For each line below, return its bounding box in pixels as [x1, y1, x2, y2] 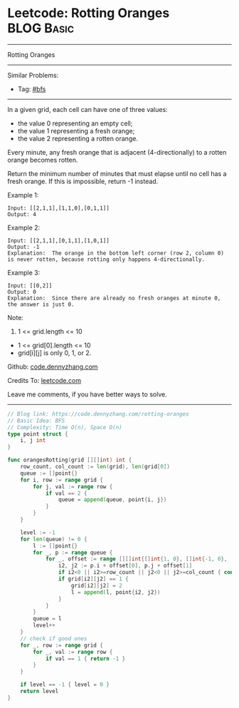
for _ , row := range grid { [20, 642, 103, 649]
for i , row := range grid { [20, 476, 103, 483]
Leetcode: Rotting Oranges [7, 5, 170, 21]
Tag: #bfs [17, 84, 46, 93]
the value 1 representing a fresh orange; [17, 126, 135, 135]
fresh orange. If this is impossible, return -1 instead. [7, 177, 159, 185]
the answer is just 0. [7, 301, 75, 308]
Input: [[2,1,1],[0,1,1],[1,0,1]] [7, 237, 110, 244]
